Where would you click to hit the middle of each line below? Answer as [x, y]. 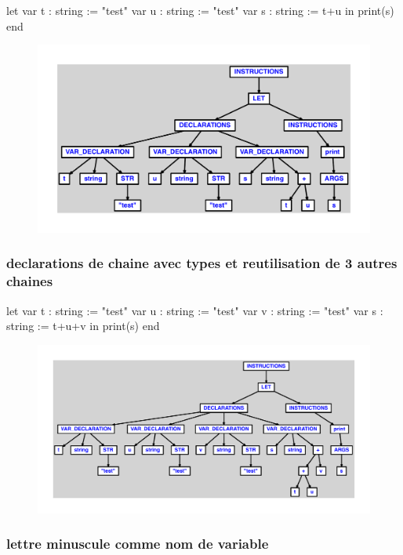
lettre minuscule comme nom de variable [138, 544]
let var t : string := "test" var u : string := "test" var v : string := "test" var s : [195, 310]
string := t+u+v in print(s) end [83, 326]
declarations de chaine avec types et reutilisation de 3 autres [202, 263]
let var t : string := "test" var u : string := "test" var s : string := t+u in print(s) [200, 10]
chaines [30, 281]
